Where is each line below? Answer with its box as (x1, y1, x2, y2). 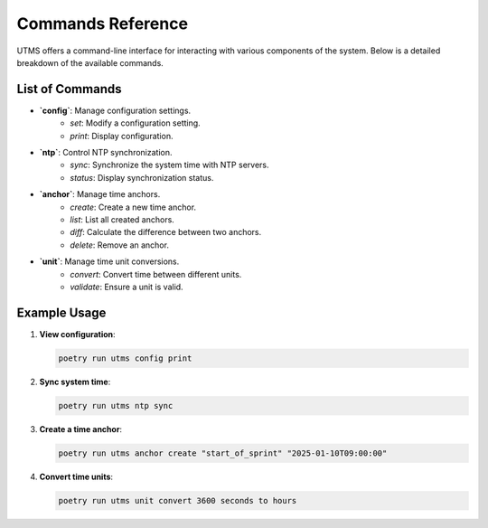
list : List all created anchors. (70, 213, 175, 225)
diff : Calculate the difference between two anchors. (70, 227, 262, 238)
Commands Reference (16, 14, 189, 33)
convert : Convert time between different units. (70, 269, 242, 279)
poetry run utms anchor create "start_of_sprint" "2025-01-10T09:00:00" (58, 448, 388, 458)
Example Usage (16, 305, 107, 320)
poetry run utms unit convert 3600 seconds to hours (58, 495, 297, 505)
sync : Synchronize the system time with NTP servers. (70, 159, 269, 171)
